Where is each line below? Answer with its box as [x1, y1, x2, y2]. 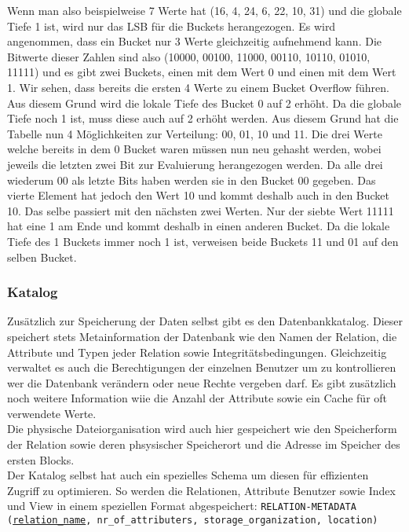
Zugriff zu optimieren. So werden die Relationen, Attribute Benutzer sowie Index [7, 482, 396, 498]
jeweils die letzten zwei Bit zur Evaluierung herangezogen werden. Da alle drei [7, 156, 383, 172]
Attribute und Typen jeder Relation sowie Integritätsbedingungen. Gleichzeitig [7, 343, 387, 360]
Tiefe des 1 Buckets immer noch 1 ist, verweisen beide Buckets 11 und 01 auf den [7, 233, 399, 249]
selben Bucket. [7, 248, 77, 265]
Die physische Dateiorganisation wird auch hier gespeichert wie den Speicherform [7, 420, 397, 437]
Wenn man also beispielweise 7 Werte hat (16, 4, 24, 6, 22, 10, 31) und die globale [7, 2, 402, 18]
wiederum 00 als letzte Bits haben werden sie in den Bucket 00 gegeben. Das [7, 171, 376, 188]
